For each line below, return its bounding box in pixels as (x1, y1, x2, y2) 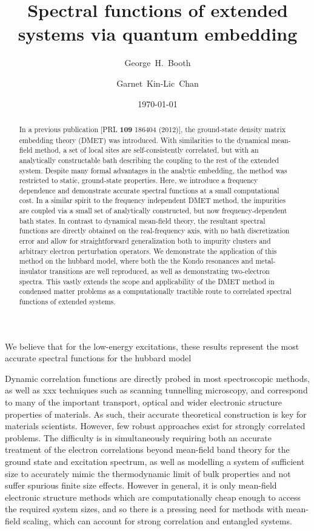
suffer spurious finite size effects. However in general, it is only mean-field (5, 479, 277, 492)
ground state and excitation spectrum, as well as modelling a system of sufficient (5, 455, 305, 468)
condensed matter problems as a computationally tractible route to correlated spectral (19, 286, 292, 296)
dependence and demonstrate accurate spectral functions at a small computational (19, 185, 279, 195)
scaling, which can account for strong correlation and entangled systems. (23, 515, 292, 527)
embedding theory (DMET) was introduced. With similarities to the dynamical (19, 135, 269, 145)
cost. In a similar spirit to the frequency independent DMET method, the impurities (19, 195, 286, 205)
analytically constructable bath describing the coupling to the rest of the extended (19, 155, 279, 165)
